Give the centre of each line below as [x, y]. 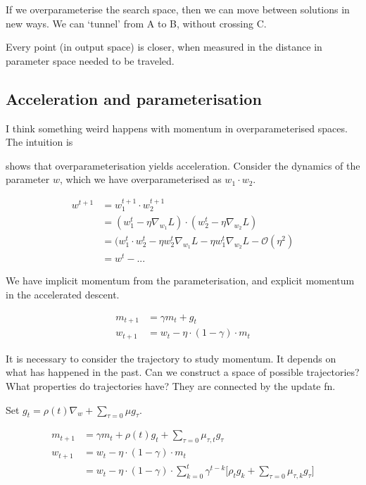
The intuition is [39, 142]
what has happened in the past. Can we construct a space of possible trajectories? [183, 372]
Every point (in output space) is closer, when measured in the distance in [164, 47]
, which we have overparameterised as [141, 179]
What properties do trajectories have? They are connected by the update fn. [171, 386]
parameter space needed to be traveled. [90, 60]
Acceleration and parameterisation [134, 98]
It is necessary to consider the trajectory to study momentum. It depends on [171, 358]
